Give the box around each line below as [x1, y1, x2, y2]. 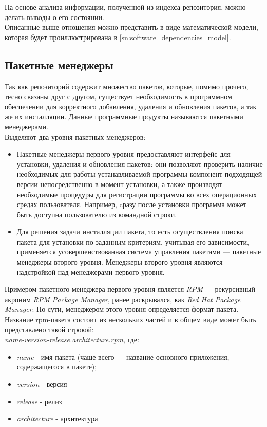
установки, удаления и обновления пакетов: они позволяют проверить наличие [16, 158, 263, 169]
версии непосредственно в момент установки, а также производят [16, 178, 222, 189]
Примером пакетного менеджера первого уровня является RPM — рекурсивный [5, 284, 255, 294]
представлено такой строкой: [5, 324, 94, 335]
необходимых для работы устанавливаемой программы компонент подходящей [16, 169, 262, 179]
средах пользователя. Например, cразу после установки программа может [16, 199, 246, 210]
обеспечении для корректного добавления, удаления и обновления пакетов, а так [5, 101, 257, 112]
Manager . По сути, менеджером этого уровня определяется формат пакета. [5, 304, 239, 314]
